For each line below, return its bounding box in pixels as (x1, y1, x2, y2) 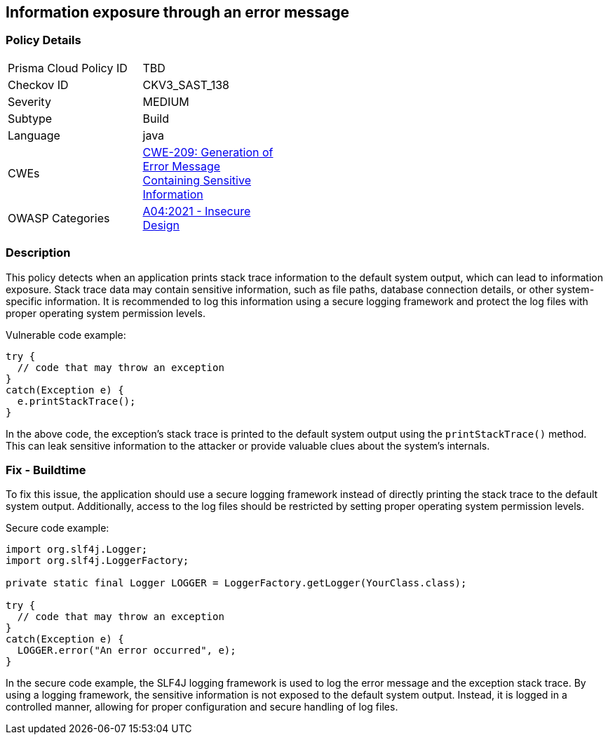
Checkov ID (8, 77, 69, 92)
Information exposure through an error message (6, 4, 350, 21)
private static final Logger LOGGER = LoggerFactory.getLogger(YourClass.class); (6, 577, 467, 589)
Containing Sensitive (142, 173, 251, 187)
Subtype (8, 111, 53, 126)
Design (142, 217, 180, 232)
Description (6, 245, 71, 260)
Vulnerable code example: (6, 328, 126, 341)
